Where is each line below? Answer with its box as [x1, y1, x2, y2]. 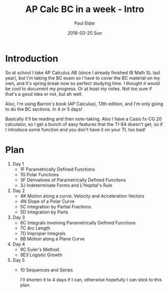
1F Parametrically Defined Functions [20, 166, 95, 172]
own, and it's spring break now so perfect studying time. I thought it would [5, 80, 160, 86]
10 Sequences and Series [20, 267, 73, 273]
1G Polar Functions [20, 171, 59, 177]
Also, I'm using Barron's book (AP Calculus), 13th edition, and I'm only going [5, 101, 163, 107]
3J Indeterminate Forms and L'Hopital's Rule [20, 182, 113, 188]
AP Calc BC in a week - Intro [25, 4, 145, 15]
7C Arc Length [20, 225, 50, 231]
